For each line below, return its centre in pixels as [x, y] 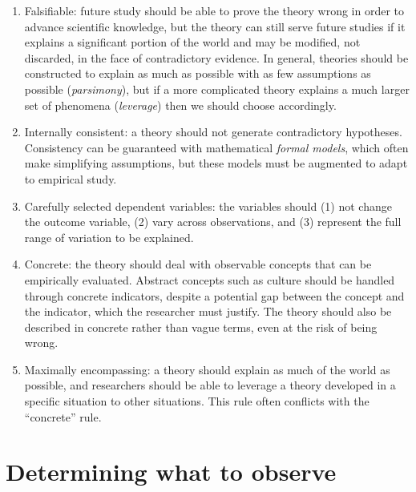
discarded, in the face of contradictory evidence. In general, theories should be [216, 57]
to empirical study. [71, 178]
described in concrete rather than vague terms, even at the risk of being [201, 327]
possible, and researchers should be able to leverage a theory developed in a [210, 385]
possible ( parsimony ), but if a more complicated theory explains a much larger [217, 89]
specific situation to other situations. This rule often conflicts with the [197, 401]
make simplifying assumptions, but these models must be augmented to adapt [216, 163]
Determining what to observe [171, 472]
